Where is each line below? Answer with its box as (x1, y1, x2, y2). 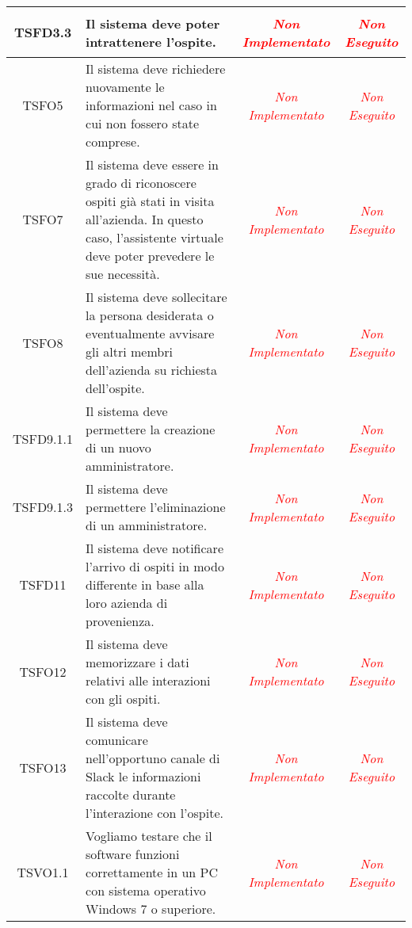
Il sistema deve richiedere (86, 59, 226, 78)
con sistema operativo (86, 881, 206, 899)
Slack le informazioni (86, 767, 201, 785)
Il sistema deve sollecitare (86, 288, 227, 306)
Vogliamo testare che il (86, 827, 212, 845)
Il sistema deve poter (86, 13, 220, 32)
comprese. (86, 132, 140, 151)
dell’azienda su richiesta (86, 361, 218, 379)
